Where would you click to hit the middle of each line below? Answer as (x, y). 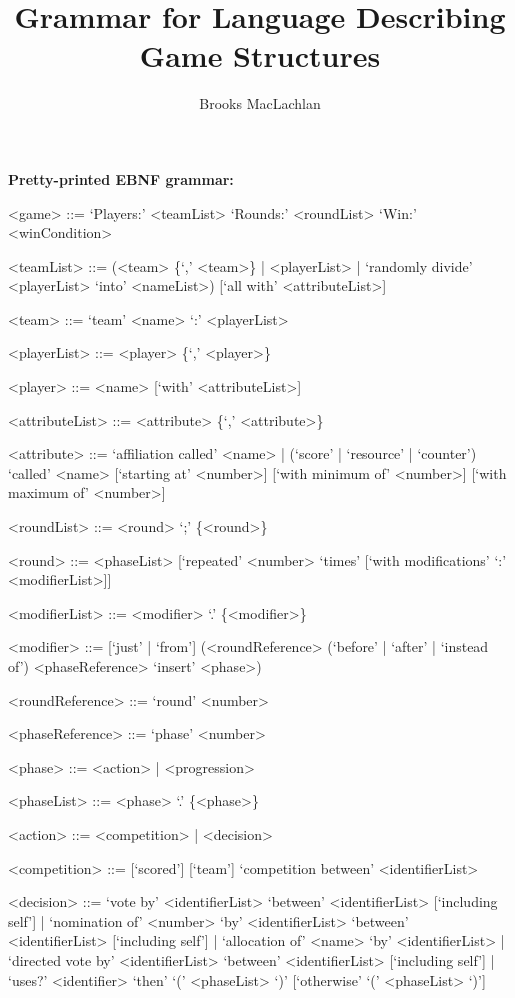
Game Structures (260, 55)
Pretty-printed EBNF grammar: (121, 178)
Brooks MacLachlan (260, 103)
